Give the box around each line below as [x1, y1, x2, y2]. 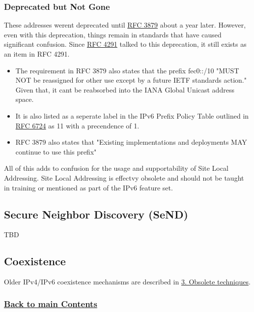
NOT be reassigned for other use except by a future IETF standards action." [15, 75, 247, 85]
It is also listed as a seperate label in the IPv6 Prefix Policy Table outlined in [15, 110, 249, 121]
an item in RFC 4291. [4, 49, 70, 59]
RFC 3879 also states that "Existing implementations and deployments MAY [15, 137, 247, 147]
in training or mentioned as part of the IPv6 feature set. [4, 182, 173, 192]
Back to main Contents [4, 297, 97, 310]
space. [15, 94, 34, 104]
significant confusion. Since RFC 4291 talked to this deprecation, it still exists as [4, 39, 247, 49]
